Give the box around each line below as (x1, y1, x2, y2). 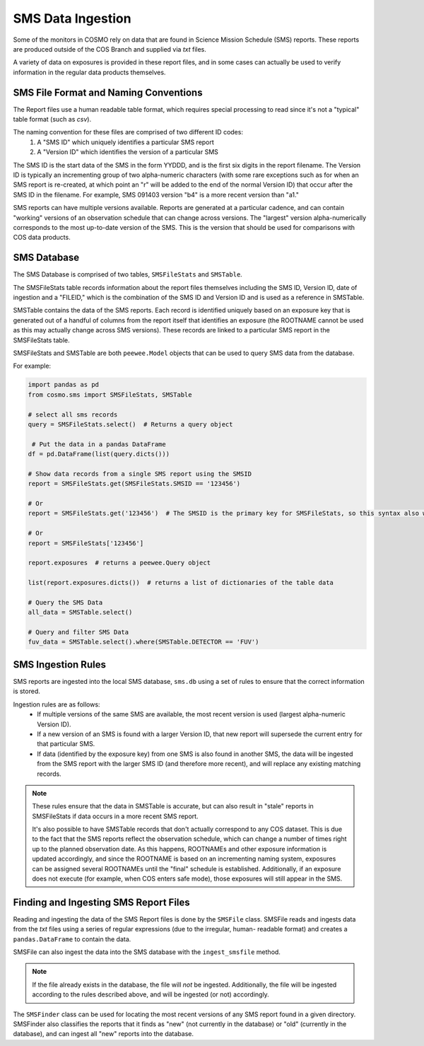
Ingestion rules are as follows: (13, 700, 100, 709)
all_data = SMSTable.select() (28, 608, 133, 617)
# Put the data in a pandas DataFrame (32, 440, 166, 448)
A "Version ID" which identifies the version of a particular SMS (37, 148, 219, 156)
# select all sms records (28, 410, 118, 419)
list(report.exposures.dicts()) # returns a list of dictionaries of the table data (28, 579, 334, 587)
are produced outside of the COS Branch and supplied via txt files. (13, 45, 206, 53)
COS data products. (13, 233, 71, 242)
